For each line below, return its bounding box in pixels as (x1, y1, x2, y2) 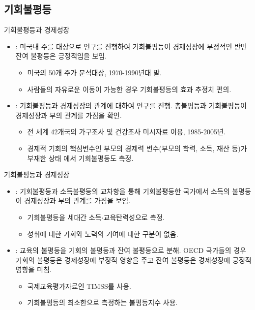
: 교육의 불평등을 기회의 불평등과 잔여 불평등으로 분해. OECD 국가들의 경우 (15, 245, 246, 255)
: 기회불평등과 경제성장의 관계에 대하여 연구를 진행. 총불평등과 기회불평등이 (15, 100, 247, 111)
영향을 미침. (15, 264, 52, 275)
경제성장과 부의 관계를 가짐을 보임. (24, 195, 131, 206)
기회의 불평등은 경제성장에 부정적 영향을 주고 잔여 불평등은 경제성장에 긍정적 (15, 254, 252, 265)
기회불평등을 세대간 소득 (27, 212, 102, 222)
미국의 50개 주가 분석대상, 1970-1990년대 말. (27, 67, 162, 77)
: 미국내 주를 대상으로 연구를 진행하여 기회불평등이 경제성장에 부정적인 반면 (15, 41, 247, 51)
